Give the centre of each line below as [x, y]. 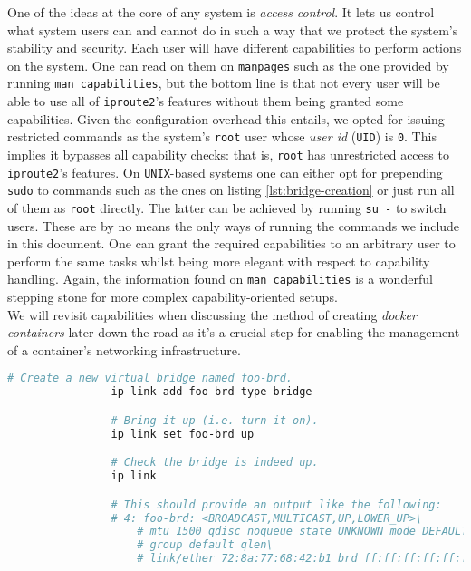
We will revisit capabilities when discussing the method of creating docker [212, 314]
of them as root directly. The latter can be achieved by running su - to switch [227, 207]
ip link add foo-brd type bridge [211, 392]
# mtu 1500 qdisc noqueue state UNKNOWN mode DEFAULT [303, 532]
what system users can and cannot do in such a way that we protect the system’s [233, 29]
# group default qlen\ [205, 545]
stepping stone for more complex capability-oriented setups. [173, 297]
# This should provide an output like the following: [276, 504]
